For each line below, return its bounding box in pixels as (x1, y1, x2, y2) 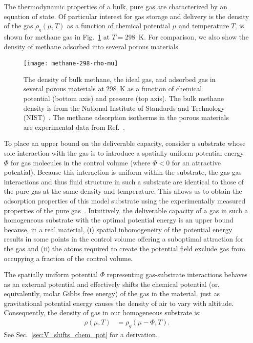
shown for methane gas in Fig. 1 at (4, 31, 110, 41)
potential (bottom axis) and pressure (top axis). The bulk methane (23, 93, 224, 103)
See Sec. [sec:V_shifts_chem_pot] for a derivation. (4, 329, 158, 339)
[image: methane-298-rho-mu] (23, 60, 118, 67)
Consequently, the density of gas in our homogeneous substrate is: (4, 307, 201, 318)
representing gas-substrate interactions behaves (106, 269, 248, 280)
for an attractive (172, 157, 221, 167)
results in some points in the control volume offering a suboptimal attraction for (4, 234, 244, 244)
